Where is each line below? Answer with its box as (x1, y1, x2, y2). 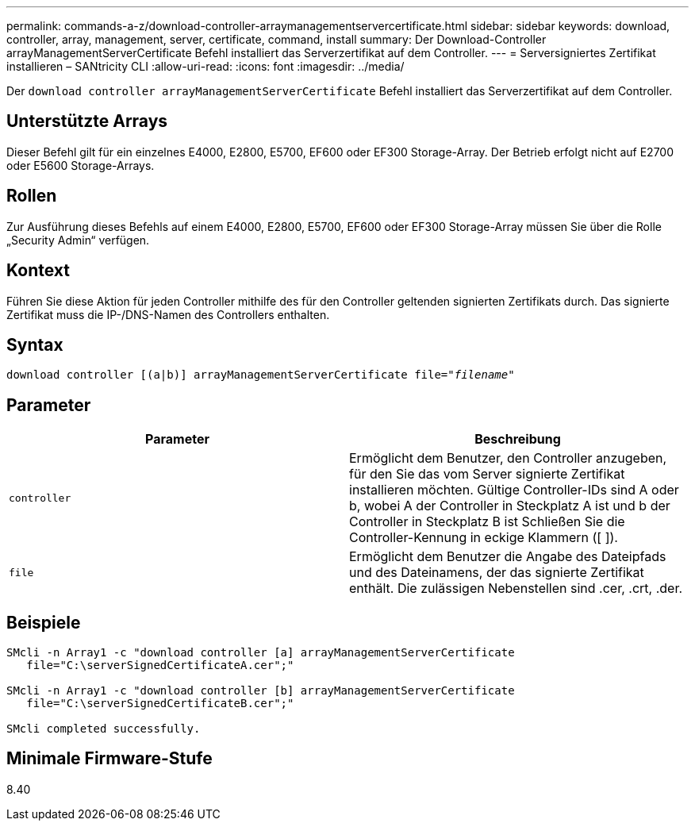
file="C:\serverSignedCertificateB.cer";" (26, 697, 294, 710)
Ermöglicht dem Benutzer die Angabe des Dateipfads (349, 548, 666, 565)
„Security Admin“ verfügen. (6, 233, 150, 247)
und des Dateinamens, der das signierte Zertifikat (349, 564, 644, 581)
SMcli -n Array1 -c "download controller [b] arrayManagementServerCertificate (6, 684, 515, 698)
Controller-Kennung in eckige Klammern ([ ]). (349, 529, 618, 546)
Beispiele (6, 612, 81, 633)
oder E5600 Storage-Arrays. (6, 158, 155, 172)
